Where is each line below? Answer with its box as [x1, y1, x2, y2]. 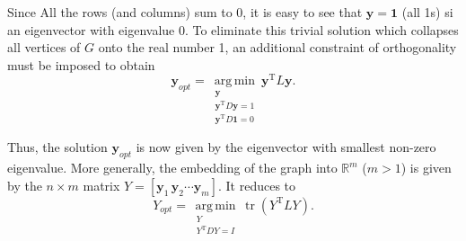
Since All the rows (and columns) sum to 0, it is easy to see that [7, 3, 363, 21]
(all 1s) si [401, 3, 453, 21]
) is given [400, 158, 452, 177]
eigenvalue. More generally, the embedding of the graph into [7, 158, 338, 177]
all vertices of [7, 38, 81, 57]
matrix [83, 175, 120, 194]
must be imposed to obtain [7, 55, 155, 74]
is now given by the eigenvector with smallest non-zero [136, 138, 436, 156]
